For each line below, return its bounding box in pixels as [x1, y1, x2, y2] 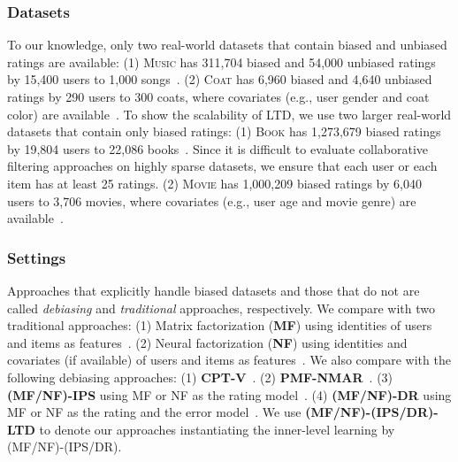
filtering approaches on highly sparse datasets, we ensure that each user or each [7, 157, 438, 175]
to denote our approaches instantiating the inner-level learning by [39, 420, 395, 438]
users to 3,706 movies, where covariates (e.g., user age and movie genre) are [7, 191, 416, 210]
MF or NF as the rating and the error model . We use [7, 403, 302, 421]
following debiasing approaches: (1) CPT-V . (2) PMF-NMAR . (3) [7, 367, 393, 386]
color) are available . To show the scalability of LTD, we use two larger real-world [7, 104, 452, 123]
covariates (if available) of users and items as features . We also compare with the [7, 350, 451, 369]
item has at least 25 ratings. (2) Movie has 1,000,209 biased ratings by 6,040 [7, 173, 422, 192]
